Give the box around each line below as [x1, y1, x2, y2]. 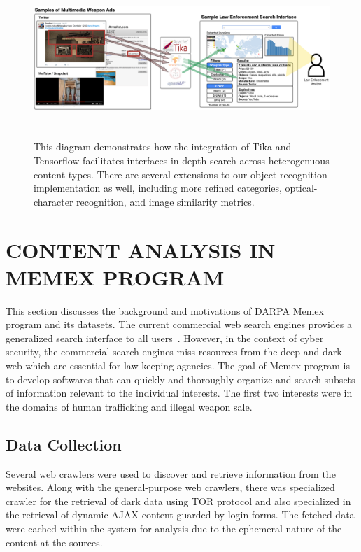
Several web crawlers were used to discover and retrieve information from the [6, 466, 336, 481]
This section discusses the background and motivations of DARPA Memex [6, 303, 324, 318]
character [34, 194, 73, 208]
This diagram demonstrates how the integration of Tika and [34, 139, 292, 154]
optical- [285, 181, 318, 195]
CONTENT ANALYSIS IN [6, 235, 276, 264]
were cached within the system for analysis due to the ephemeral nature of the [6, 521, 342, 535]
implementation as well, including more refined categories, [34, 181, 282, 195]
